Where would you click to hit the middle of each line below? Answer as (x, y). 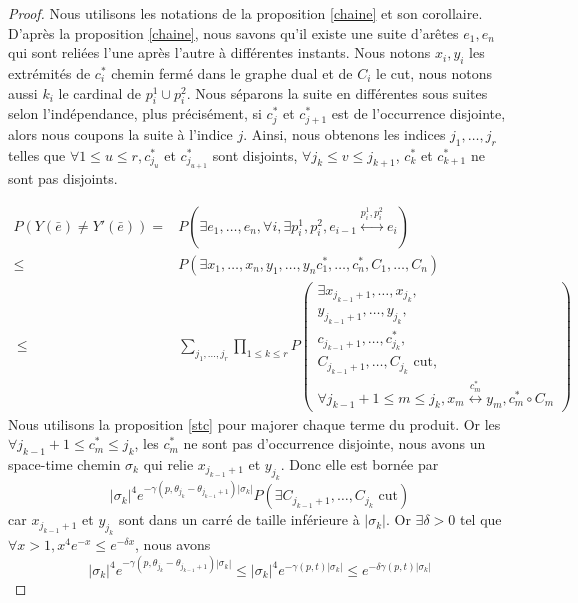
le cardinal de (99, 92)
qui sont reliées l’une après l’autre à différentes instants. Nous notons (219, 52)
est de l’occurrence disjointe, (418, 113)
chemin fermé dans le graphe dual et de (232, 72)
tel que (480, 519)
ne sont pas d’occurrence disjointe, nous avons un (334, 443)
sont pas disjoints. (63, 178)
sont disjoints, (255, 154)
